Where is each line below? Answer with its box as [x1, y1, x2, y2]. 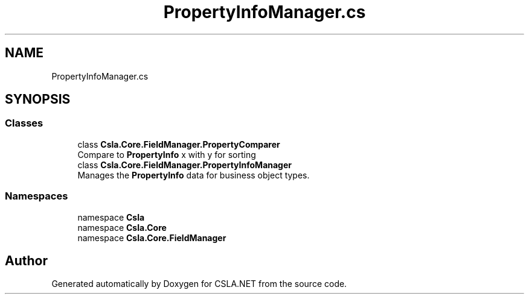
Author [5, 253, 48, 268]
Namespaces [5, 190, 68, 203]
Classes [5, 117, 43, 130]
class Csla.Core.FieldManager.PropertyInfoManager [77, 159, 292, 170]
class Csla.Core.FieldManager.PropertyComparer [77, 139, 280, 149]
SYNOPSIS [5, 92, 71, 107]
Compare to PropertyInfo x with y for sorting [77, 149, 256, 160]
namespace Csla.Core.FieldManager [77, 232, 226, 243]
